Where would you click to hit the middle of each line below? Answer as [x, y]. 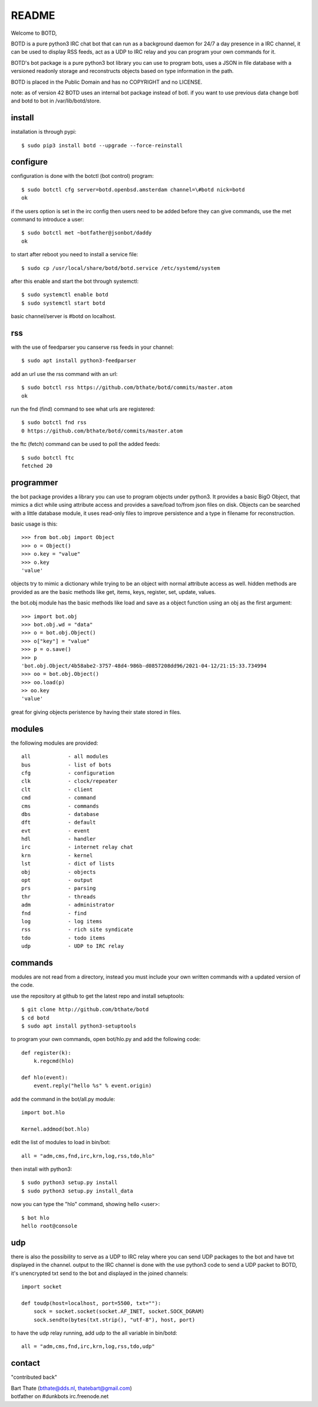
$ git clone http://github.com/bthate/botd [85, 1010]
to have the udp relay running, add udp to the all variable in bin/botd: [94, 1333]
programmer [34, 482]
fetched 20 [37, 466]
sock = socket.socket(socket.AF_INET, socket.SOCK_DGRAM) [119, 1312]
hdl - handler [59, 839]
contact [26, 1363]
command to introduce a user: [47, 219]
